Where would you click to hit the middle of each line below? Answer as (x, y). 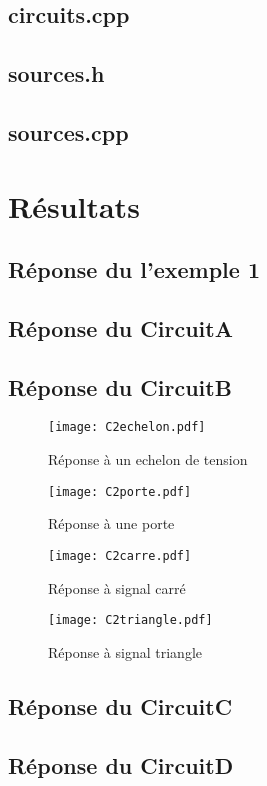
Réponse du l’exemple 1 (134, 269)
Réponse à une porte (111, 523)
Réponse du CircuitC (120, 705)
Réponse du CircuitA (120, 327)
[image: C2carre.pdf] (120, 555)
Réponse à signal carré (117, 587)
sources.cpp (68, 131)
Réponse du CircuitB (120, 386)
